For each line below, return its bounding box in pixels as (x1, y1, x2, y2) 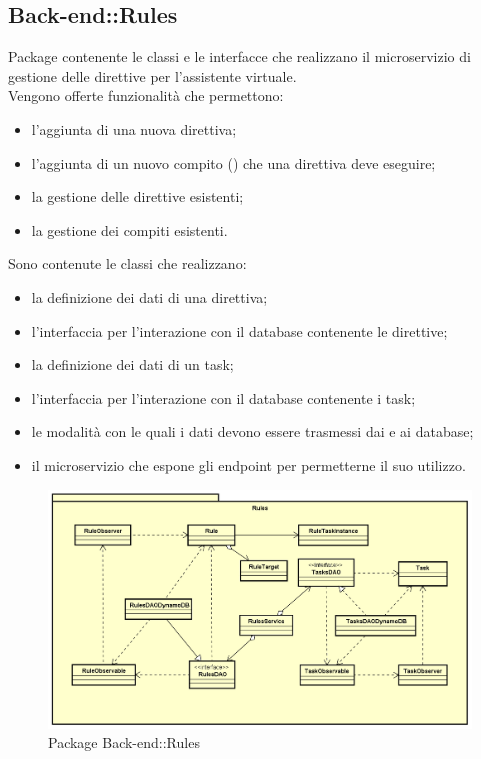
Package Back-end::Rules (48, 732, 200, 753)
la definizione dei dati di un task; (31, 354, 234, 375)
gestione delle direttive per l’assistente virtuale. (8, 65, 297, 86)
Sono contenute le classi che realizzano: (8, 253, 247, 274)
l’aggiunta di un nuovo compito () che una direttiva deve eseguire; (31, 152, 436, 173)
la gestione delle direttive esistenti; (31, 186, 244, 207)
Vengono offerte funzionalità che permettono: (8, 85, 284, 106)
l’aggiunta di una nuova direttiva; (31, 118, 237, 139)
